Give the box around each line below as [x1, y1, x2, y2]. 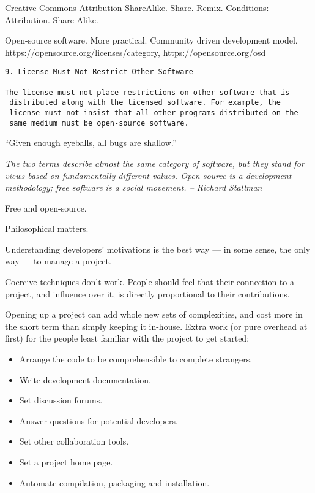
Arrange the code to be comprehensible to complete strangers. [19, 353, 253, 365]
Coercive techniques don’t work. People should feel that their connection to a [5, 275, 294, 288]
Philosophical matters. [5, 222, 89, 235]
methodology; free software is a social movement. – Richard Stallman [5, 181, 262, 194]
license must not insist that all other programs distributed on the [9, 109, 298, 117]
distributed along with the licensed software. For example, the [9, 98, 281, 107]
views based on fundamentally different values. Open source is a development [5, 169, 292, 182]
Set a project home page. [19, 456, 113, 468]
